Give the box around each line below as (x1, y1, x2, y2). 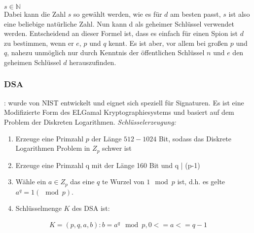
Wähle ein (15, 176, 46, 187)
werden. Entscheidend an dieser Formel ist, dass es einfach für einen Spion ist (4, 28, 238, 38)
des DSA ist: (72, 203, 110, 213)
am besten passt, (170, 9, 221, 19)
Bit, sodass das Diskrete (158, 133, 231, 143)
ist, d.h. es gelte (177, 176, 225, 187)
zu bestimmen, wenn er (4, 37, 74, 48)
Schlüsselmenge (15, 203, 62, 213)
